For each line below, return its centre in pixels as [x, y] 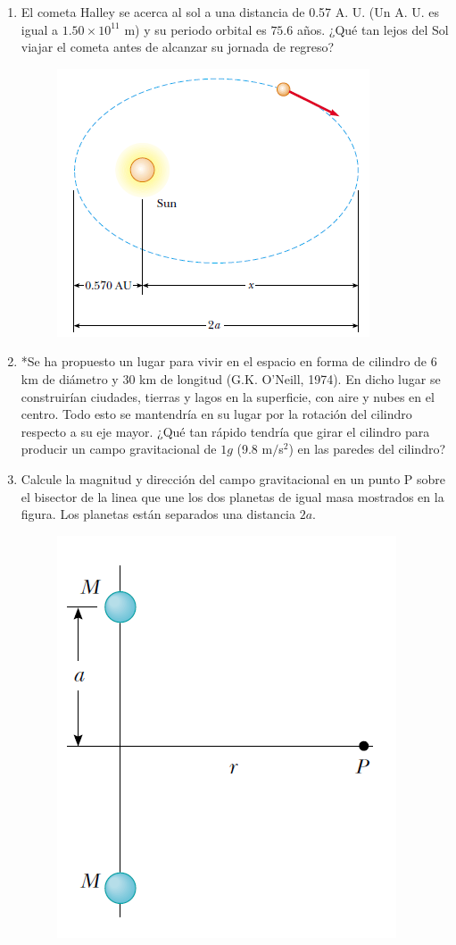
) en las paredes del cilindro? [367, 449]
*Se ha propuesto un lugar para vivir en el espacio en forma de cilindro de [224, 361]
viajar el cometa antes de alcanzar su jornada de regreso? [178, 47]
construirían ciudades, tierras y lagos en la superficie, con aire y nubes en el [228, 396]
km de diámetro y [70, 378]
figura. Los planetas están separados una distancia [158, 514]
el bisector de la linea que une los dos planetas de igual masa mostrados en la [232, 496]
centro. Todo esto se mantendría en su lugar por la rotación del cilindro [216, 414]
